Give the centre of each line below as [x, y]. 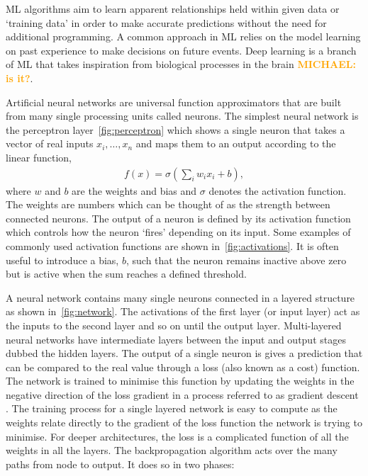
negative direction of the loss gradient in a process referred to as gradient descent [182, 394]
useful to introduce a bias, [62, 260]
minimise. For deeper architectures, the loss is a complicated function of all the [177, 436]
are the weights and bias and [134, 190]
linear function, [39, 157]
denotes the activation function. [278, 190]
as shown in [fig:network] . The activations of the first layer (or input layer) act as [183, 311]
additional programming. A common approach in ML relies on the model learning [183, 36]
